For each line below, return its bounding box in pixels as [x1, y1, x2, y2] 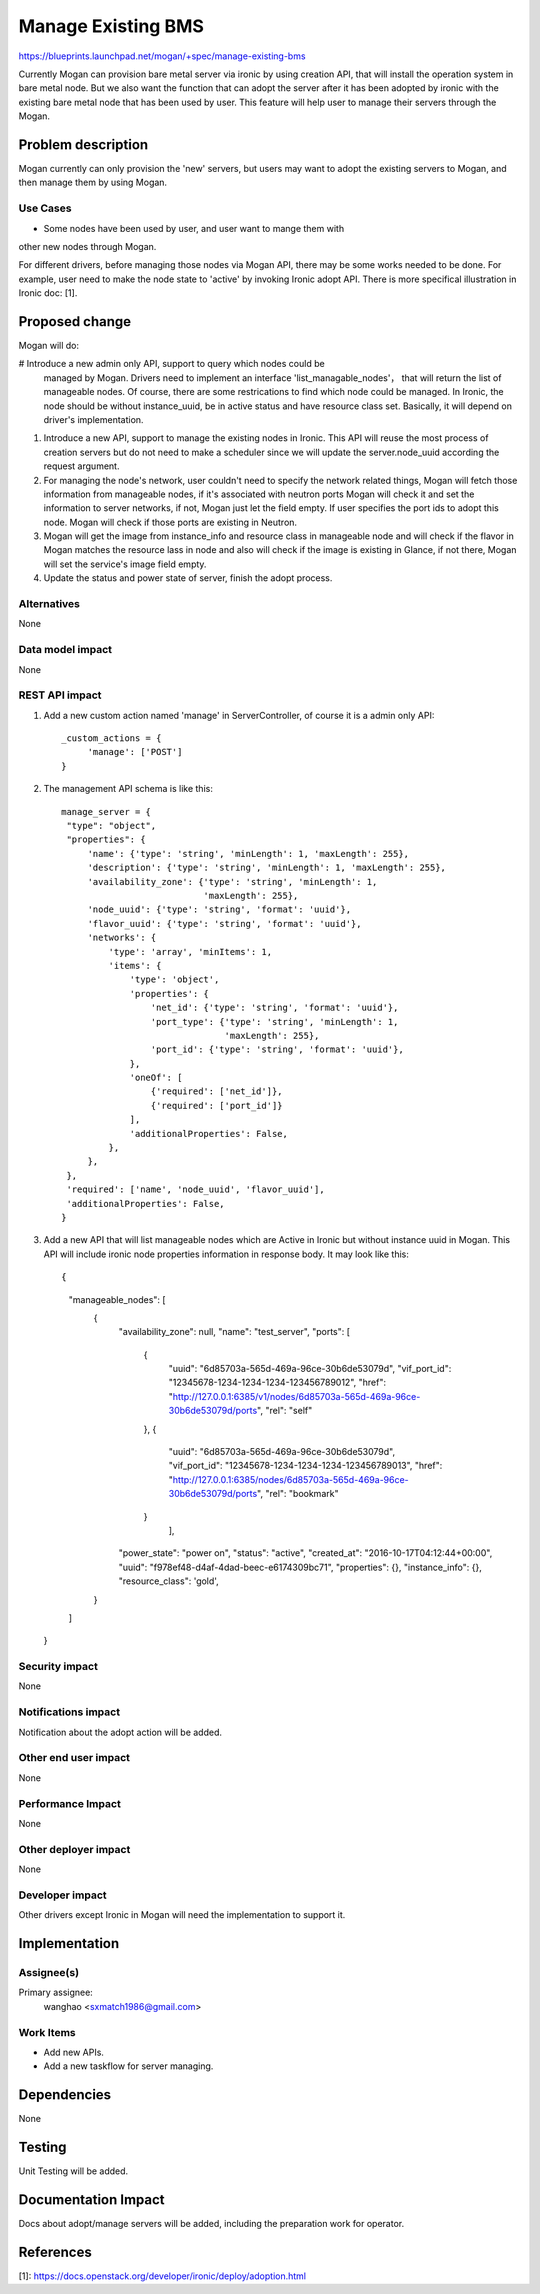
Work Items [18, 2025, 76, 2039]
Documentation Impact [18, 2191, 165, 2208]
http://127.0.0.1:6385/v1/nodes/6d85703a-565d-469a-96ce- [172, 1390, 421, 1402]
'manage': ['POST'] [87, 746, 183, 758]
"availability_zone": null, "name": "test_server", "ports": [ [118, 1326, 350, 1338]
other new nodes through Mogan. [18, 240, 157, 252]
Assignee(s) [18, 1965, 80, 1979]
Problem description [18, 136, 149, 153]
